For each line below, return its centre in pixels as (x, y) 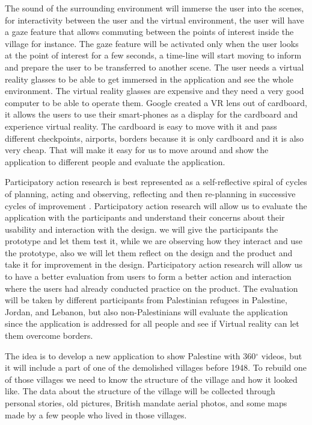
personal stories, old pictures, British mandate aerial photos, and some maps (146, 403)
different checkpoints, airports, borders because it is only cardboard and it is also (154, 138)
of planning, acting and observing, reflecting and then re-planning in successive (150, 193)
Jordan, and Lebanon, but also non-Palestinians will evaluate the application (146, 311)
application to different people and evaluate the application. (115, 161)
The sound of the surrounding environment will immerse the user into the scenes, (154, 8)
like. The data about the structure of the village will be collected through (140, 391)
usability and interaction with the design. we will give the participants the (142, 229)
